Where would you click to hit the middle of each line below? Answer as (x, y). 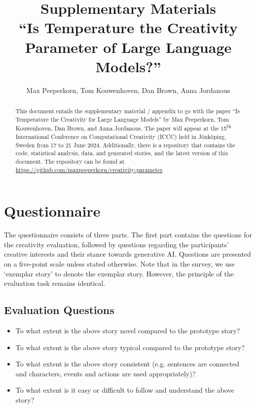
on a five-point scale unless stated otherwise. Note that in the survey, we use (120, 264)
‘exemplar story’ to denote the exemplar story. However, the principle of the (119, 273)
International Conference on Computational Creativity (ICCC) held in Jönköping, (121, 137)
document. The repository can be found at (70, 161)
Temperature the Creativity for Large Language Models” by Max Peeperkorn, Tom (122, 119)
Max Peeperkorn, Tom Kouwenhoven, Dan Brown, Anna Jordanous (128, 90)
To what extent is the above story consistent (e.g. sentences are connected (127, 364)
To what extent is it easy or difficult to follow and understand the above (125, 390)
